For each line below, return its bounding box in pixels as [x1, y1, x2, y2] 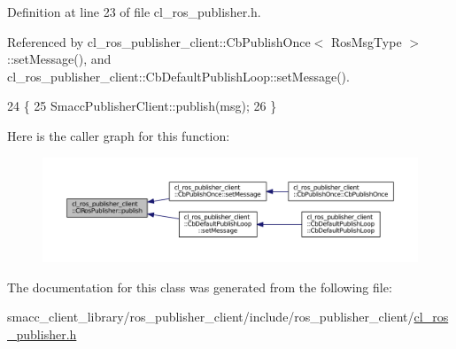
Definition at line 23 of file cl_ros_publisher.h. [7, 3, 261, 20]
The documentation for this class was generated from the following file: [7, 277, 392, 296]
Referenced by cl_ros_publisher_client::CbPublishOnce [7, 32, 311, 50]
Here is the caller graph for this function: [7, 126, 230, 144]
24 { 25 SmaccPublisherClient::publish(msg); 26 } [7, 97, 277, 115]
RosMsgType [330, 32, 402, 50]
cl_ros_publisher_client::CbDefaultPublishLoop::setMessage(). [7, 66, 350, 85]
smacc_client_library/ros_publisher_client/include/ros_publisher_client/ [7, 307, 414, 326]
